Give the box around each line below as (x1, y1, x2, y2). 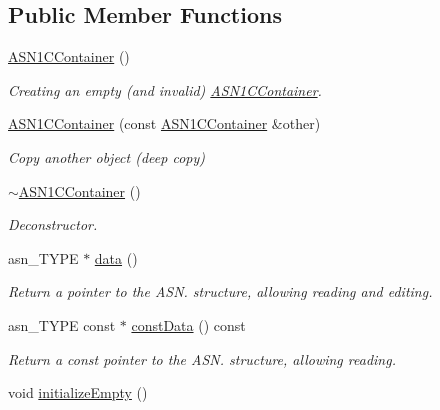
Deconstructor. (8, 214, 98, 235)
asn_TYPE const (8, 314, 116, 335)
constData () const (131, 314, 246, 335)
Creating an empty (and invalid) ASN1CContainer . (8, 79, 322, 100)
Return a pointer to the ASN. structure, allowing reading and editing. (8, 281, 433, 302)
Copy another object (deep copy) (8, 146, 205, 167)
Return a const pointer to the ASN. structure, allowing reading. (8, 348, 396, 369)
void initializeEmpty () (8, 382, 148, 403)
